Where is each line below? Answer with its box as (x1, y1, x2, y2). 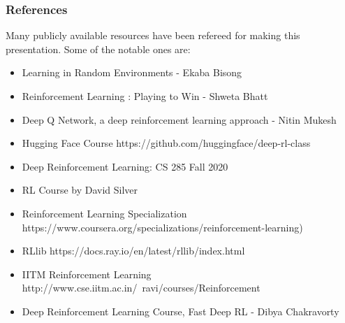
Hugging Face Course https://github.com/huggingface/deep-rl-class (22, 136, 311, 150)
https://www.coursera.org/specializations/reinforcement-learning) (22, 220, 303, 234)
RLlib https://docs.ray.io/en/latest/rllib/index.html (22, 243, 245, 258)
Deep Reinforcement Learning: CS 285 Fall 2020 (22, 159, 228, 173)
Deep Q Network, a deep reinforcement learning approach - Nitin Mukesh (22, 112, 337, 127)
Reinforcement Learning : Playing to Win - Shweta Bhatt (22, 89, 268, 103)
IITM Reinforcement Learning (22, 266, 152, 281)
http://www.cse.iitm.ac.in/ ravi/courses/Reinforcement (22, 280, 260, 295)
